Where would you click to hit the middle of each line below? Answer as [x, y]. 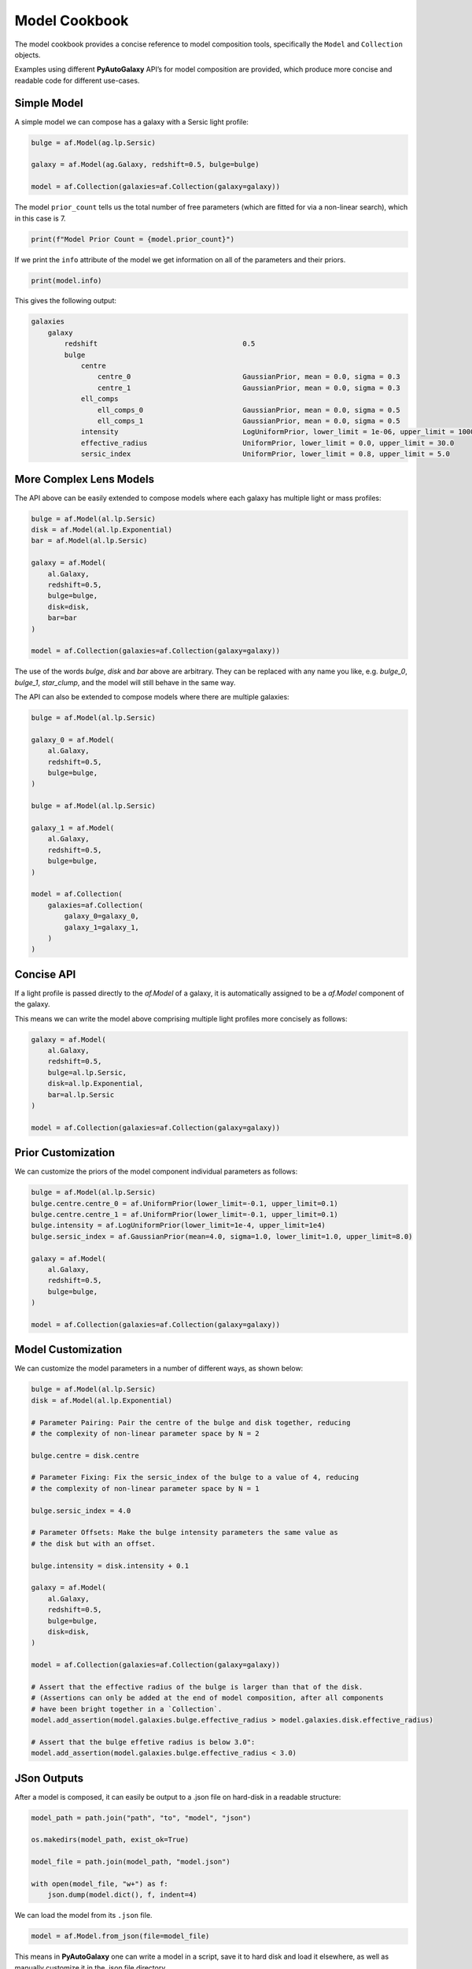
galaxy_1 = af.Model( [73, 828]
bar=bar [63, 618]
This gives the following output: [66, 301]
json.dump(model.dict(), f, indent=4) [122, 1895]
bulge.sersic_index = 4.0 [81, 1511]
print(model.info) [66, 280]
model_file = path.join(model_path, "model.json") [131, 1862]
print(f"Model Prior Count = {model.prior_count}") [133, 239]
